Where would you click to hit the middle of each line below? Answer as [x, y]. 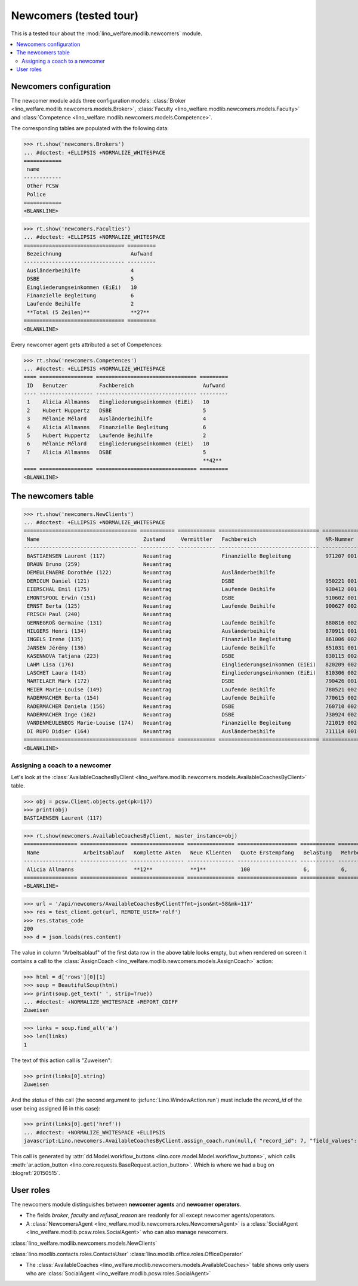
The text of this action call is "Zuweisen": [61, 1060]
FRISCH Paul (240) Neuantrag [99, 614]
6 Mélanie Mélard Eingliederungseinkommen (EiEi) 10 [118, 444]
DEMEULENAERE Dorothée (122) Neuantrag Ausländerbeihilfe [151, 573]
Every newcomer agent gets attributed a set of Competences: [87, 344]
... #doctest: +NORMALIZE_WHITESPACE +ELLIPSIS [94, 1132]
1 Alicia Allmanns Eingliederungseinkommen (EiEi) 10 [118, 402]
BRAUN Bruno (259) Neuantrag [99, 564]
